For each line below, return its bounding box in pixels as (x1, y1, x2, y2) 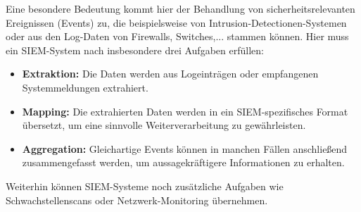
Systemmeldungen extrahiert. (22, 80, 148, 94)
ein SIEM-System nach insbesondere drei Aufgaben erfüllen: (6, 42, 264, 57)
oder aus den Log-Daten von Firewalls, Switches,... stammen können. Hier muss (6, 29, 349, 44)
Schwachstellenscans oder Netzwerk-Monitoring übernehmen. (6, 192, 268, 207)
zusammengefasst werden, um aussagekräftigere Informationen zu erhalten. (22, 155, 345, 170)
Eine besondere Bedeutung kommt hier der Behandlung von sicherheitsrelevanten (6, 1, 355, 15)
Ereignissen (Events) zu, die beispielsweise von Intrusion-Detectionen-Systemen (6, 15, 347, 30)
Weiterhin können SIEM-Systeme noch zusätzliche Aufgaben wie (6, 178, 284, 193)
